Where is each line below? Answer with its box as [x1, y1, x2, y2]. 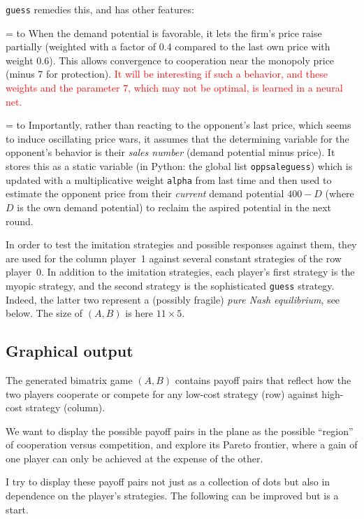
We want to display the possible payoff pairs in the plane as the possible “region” [6, 423, 354, 438]
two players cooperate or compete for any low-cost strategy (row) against [6, 386, 319, 401]
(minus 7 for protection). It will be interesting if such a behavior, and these [6, 66, 328, 81]
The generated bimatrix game [6, 372, 133, 387]
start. [6, 502, 29, 516]
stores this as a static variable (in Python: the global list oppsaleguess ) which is [6, 159, 353, 173]
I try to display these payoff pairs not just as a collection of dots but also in [6, 474, 330, 489]
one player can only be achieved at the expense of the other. [6, 450, 263, 465]
